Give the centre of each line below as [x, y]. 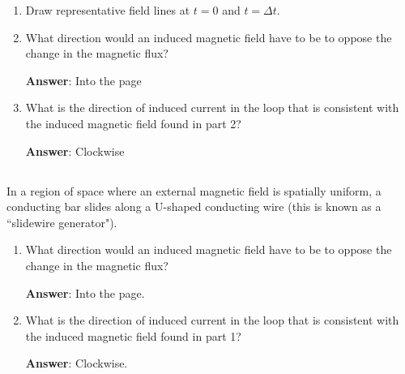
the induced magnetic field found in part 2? [133, 123]
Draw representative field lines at [108, 10]
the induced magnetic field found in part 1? [133, 335]
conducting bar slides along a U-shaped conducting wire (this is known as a [194, 206]
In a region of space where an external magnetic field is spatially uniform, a [194, 190]
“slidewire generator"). [62, 222]
